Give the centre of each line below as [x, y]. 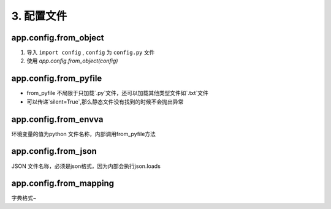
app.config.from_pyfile [57, 79]
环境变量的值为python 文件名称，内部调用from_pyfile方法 [84, 134]
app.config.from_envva [57, 119]
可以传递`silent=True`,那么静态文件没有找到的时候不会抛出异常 [105, 102]
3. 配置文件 [39, 16]
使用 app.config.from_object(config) [72, 61]
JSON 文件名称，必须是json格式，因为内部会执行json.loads [86, 166]
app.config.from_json [54, 151]
